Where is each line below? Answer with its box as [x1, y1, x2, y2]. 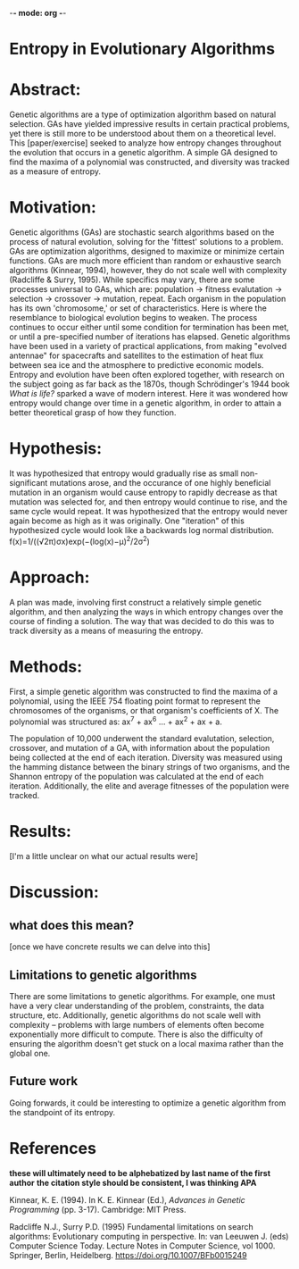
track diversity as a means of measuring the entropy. [9, 625, 203, 636]
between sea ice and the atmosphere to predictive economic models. [9, 360, 264, 371]
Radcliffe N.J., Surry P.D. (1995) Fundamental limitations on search [9, 1221, 253, 1231]
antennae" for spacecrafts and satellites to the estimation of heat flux [9, 350, 264, 361]
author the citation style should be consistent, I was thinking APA [9, 1177, 257, 1188]
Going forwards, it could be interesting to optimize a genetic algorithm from [9, 1098, 287, 1108]
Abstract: [9, 79, 81, 100]
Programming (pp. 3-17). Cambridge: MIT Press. [9, 1204, 187, 1215]
